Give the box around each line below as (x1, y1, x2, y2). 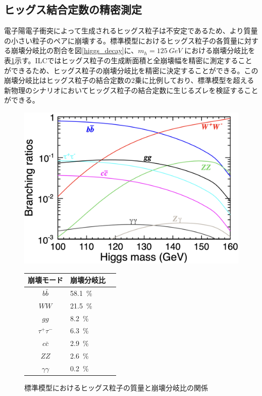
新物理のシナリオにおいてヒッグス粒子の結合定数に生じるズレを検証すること (4, 84, 258, 95)
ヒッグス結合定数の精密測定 (4, 2, 142, 17)
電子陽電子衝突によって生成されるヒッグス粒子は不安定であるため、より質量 (4, 25, 258, 36)
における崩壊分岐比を (184, 45, 255, 56)
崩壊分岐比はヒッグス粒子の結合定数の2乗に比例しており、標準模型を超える (4, 75, 254, 85)
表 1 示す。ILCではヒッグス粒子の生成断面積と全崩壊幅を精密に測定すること (4, 55, 252, 65)
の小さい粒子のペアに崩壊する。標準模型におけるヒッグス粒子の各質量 (4, 35, 237, 46)
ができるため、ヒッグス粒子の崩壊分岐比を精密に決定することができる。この (4, 65, 258, 75)
